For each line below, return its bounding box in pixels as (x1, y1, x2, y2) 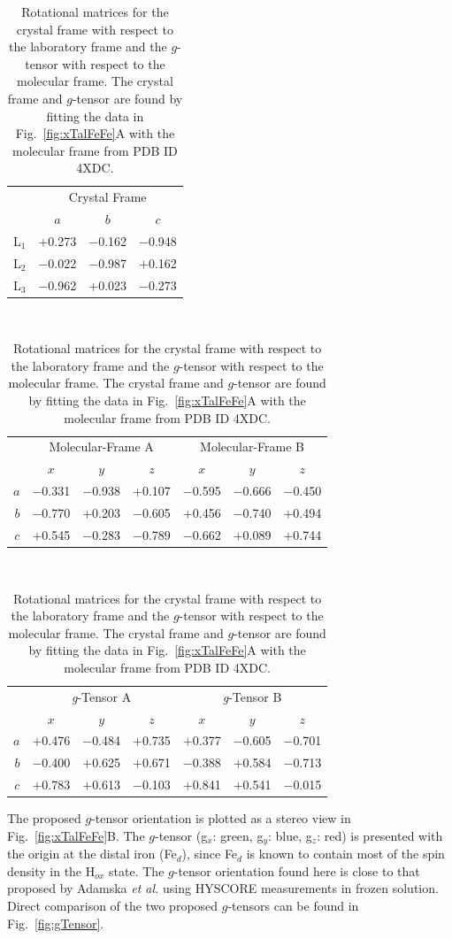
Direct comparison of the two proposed (7, 897, 218, 915)
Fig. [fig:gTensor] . (7, 913, 104, 932)
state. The (109, 861, 165, 880)
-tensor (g (154, 826, 208, 844)
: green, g (212, 826, 264, 844)
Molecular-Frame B (200, 437, 305, 456)
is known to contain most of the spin (246, 844, 445, 863)
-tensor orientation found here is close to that (173, 861, 420, 880)
